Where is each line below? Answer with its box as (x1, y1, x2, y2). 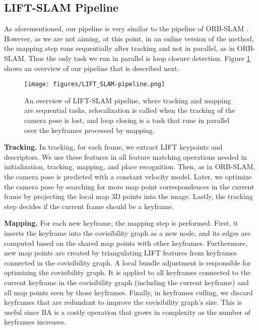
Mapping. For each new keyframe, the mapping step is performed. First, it (4, 218, 238, 228)
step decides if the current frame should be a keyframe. (4, 201, 174, 211)
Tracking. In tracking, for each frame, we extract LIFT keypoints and (4, 142, 223, 152)
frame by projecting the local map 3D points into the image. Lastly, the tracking (4, 191, 253, 202)
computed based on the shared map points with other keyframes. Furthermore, (4, 237, 247, 248)
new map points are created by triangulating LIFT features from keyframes (4, 247, 237, 258)
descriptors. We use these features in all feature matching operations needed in (4, 151, 247, 162)
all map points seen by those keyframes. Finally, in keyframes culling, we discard (4, 287, 253, 297)
